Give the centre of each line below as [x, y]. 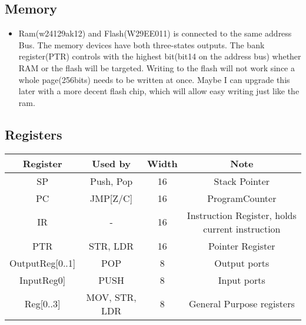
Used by [111, 163]
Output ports [242, 263]
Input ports [242, 280]
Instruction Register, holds [242, 215]
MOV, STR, [111, 297]
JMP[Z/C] [112, 198]
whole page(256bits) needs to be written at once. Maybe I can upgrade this [154, 79]
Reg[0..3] [42, 304]
